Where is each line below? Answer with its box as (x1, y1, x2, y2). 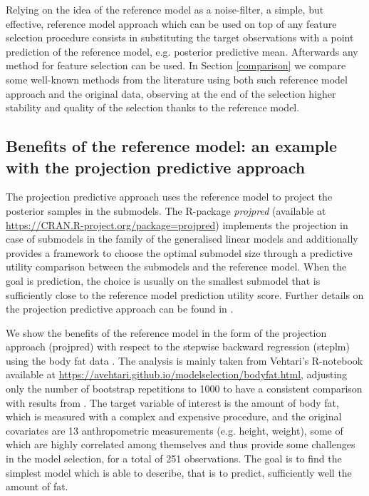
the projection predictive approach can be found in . (6, 301, 234, 316)
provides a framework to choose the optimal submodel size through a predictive (6, 245, 353, 260)
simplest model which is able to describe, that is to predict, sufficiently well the (6, 465, 352, 480)
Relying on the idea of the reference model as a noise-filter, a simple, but (6, 2, 324, 16)
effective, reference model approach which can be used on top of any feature (6, 16, 337, 31)
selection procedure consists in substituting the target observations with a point (6, 30, 354, 45)
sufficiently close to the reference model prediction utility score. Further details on (6, 287, 364, 302)
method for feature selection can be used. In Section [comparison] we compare (6, 58, 346, 73)
